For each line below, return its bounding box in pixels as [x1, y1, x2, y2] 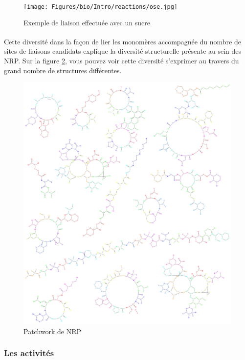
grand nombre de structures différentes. [4, 65, 122, 75]
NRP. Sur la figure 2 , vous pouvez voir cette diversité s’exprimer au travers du [4, 56, 239, 66]
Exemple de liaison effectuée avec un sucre [23, 17, 150, 27]
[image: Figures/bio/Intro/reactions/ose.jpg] [23, 3, 178, 10]
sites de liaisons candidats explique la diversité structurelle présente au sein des [4, 46, 242, 56]
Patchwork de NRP [23, 326, 82, 336]
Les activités [4, 347, 54, 359]
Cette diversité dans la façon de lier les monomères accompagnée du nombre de [4, 36, 241, 46]
